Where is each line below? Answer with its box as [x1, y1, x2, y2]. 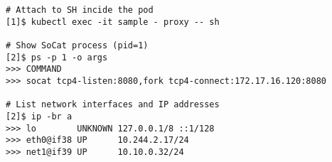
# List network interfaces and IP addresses [6, 99, 220, 110]
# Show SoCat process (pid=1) [6, 40, 149, 50]
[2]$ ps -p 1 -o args [6, 52, 108, 63]
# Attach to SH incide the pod [6, 5, 154, 15]
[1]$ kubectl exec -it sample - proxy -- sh [6, 16, 220, 27]
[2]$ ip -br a [6, 111, 73, 121]
